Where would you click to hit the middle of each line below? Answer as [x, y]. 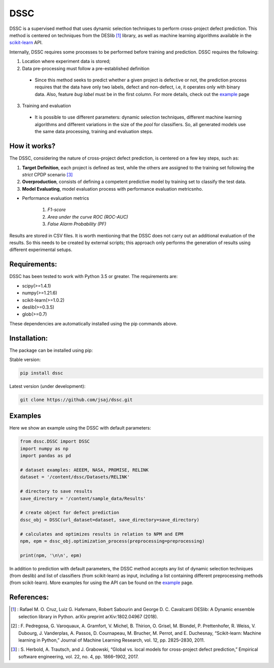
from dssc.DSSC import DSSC [55, 442]
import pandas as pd [45, 456]
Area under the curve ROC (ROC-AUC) [88, 217]
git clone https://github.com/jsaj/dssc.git [76, 400]
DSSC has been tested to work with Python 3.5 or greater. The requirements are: [93, 277]
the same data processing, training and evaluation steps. [94, 132]
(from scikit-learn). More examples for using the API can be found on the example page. [101, 583]
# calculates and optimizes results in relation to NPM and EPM [102, 534]
